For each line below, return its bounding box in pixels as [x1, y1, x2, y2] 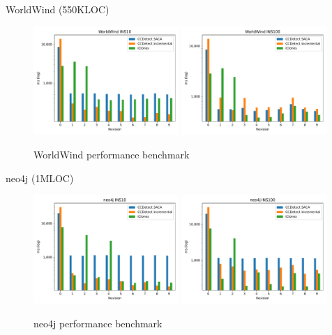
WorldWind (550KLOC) [6, 2, 110, 16]
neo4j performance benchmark [33, 315, 163, 330]
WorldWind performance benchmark [33, 147, 190, 161]
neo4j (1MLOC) [6, 170, 74, 185]
